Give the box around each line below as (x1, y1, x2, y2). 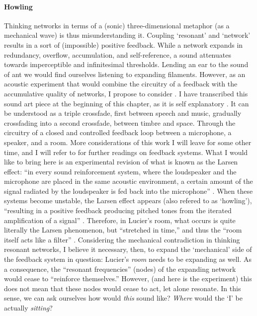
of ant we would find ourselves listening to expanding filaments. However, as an (4, 69, 246, 79)
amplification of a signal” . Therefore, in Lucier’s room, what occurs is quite (4, 215, 236, 225)
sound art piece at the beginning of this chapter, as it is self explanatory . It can (4, 98, 249, 108)
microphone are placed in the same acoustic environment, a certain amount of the (4, 176, 253, 186)
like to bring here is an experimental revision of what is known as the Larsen (4, 157, 238, 167)
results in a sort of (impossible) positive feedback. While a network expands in (4, 39, 243, 50)
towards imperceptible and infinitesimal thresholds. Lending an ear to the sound (4, 59, 249, 70)
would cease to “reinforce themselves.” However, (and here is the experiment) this (4, 273, 252, 284)
